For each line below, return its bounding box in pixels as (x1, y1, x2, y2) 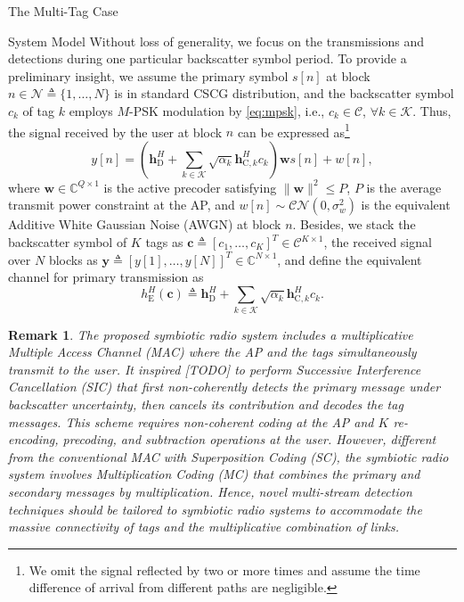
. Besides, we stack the (292, 215, 416, 234)
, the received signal (323, 233, 432, 251)
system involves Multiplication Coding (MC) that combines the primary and (8, 465, 420, 483)
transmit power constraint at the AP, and (8, 195, 235, 214)
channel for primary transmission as (8, 268, 204, 286)
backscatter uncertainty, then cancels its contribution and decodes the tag (8, 394, 403, 413)
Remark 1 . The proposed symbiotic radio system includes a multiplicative (8, 325, 413, 343)
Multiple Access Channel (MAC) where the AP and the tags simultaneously (8, 342, 417, 361)
